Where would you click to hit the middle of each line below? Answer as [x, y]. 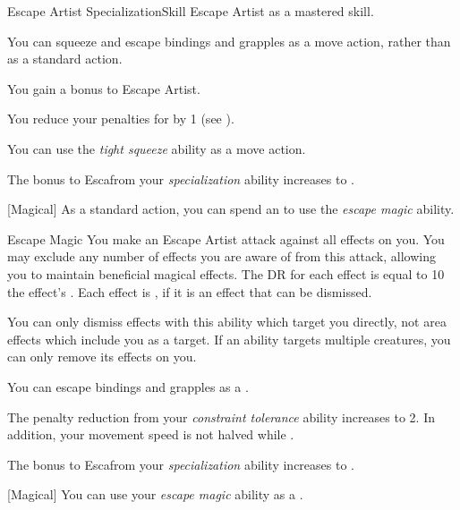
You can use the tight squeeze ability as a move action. [157, 148]
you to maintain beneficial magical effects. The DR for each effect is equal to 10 [226, 273]
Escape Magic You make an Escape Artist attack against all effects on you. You [226, 238]
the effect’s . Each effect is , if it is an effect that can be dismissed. [190, 291]
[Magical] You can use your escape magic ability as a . [155, 494]
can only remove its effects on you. [102, 357]
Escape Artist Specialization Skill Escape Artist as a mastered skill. [191, 11]
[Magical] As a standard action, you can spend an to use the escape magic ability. [231, 209]
